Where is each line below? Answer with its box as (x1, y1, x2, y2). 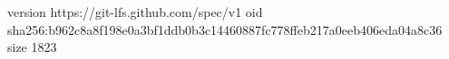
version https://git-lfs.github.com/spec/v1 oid (7, 3, 263, 21)
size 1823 (7, 38, 57, 56)
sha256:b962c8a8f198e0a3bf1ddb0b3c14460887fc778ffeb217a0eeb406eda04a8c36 (7, 20, 443, 38)
